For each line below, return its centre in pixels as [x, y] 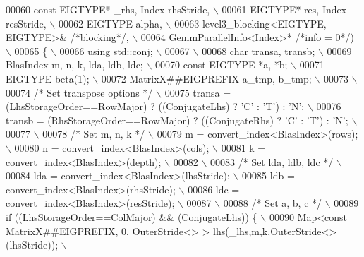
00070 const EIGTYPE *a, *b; [222, 65]
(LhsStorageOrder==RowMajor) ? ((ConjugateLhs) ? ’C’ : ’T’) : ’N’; [155, 106]
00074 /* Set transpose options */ [79, 92]
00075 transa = [198, 92]
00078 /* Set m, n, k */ [94, 134]
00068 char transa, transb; [259, 50]
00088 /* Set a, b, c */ [273, 203]
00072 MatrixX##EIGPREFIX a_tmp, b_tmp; [206, 78]
